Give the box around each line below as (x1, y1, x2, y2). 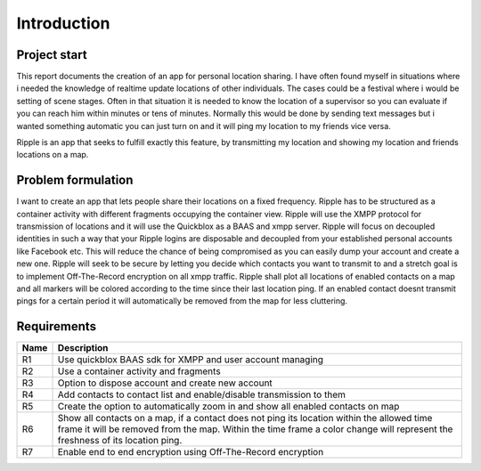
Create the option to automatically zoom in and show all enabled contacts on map (57, 401, 400, 413)
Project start (16, 47, 88, 62)
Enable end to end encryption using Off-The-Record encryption (57, 446, 324, 459)
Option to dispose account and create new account (57, 377, 273, 389)
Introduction (16, 13, 110, 33)
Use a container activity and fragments (57, 365, 222, 378)
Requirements (16, 319, 97, 334)
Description (57, 342, 109, 354)
